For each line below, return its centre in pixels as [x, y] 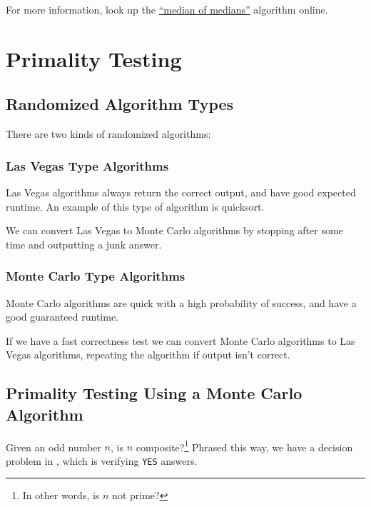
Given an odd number [54, 447]
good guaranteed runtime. [62, 317]
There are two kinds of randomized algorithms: [108, 134]
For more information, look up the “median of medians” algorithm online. [167, 9]
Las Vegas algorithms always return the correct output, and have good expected [181, 192]
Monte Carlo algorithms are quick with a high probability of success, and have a [181, 302]
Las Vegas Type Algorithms [87, 165]
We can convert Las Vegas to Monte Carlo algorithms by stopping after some [174, 230]
